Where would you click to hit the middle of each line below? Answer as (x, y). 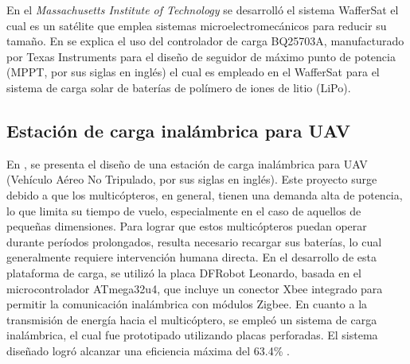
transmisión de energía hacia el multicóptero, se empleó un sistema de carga (192, 319)
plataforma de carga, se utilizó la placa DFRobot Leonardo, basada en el (184, 272)
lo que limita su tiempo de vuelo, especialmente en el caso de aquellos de (184, 210)
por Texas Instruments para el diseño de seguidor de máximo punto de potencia (201, 56)
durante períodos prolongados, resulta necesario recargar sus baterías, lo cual (194, 241)
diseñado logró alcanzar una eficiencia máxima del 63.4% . (148, 350)
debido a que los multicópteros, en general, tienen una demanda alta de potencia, (205, 194)
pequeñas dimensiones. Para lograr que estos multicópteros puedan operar (187, 226)
